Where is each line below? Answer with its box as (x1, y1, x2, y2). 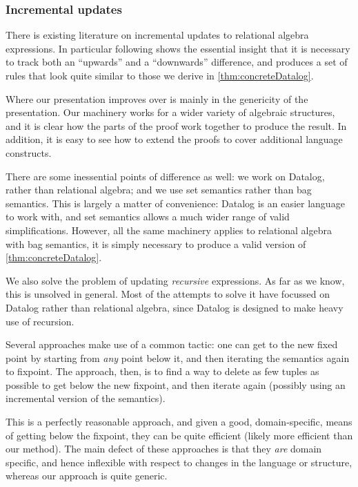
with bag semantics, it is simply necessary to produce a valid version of (6, 236, 306, 251)
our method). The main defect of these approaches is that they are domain (6, 441, 322, 456)
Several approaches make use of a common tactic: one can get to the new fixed (6, 337, 338, 352)
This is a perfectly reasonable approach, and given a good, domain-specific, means (6, 414, 352, 429)
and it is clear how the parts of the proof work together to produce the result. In (6, 118, 347, 133)
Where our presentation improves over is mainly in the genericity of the (6, 91, 308, 106)
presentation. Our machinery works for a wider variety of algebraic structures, (6, 105, 335, 120)
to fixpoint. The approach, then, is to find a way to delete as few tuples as (6, 364, 319, 379)
